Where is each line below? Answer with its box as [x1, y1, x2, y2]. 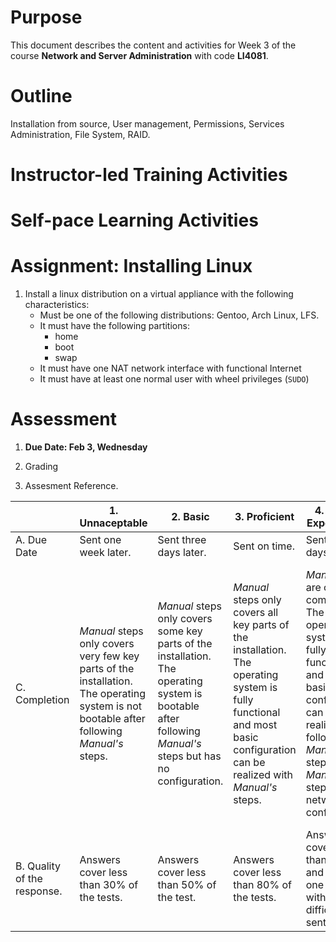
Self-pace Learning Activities [10, 209, 259, 232]
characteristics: [24, 299, 90, 311]
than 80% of [233, 878, 293, 892]
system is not [79, 699, 142, 713]
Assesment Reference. [24, 480, 119, 492]
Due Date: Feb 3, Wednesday [24, 441, 148, 453]
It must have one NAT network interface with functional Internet [39, 362, 302, 375]
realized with [233, 768, 293, 782]
